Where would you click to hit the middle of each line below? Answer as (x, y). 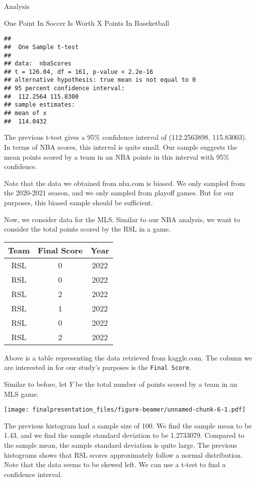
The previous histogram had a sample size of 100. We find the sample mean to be (128, 425)
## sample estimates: (40, 105)
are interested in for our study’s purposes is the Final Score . (98, 367)
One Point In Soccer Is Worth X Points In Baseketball (87, 23)
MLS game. (21, 393)
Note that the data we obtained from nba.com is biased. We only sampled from (125, 183)
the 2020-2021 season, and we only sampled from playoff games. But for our (119, 193)
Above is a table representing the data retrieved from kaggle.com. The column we (128, 357)
